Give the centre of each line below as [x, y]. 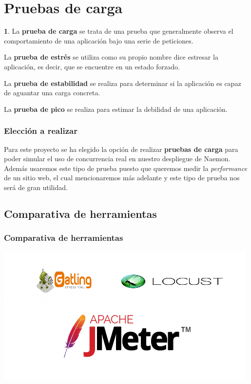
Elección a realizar [41, 131]
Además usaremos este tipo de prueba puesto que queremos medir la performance [125, 168]
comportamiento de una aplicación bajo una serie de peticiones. [99, 40]
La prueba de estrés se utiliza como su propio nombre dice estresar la [111, 57]
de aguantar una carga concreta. [52, 93]
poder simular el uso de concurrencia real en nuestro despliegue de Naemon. [117, 159]
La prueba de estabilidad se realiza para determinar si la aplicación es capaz [123, 83]
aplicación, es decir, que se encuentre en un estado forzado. [92, 66]
